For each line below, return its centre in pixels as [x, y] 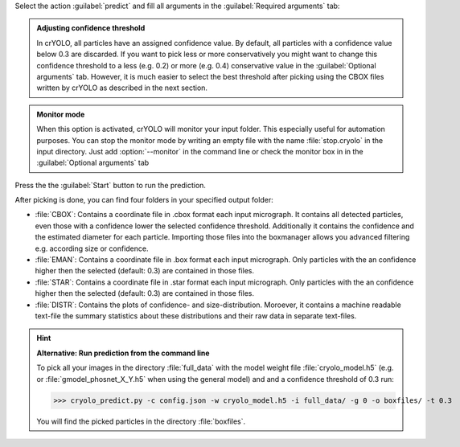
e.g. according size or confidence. [92, 248]
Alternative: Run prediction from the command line [123, 353]
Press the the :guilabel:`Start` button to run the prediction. [111, 185]
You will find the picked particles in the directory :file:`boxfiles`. [141, 421]
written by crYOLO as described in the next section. [122, 88]
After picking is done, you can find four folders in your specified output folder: [144, 200]
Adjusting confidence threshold [91, 28]
